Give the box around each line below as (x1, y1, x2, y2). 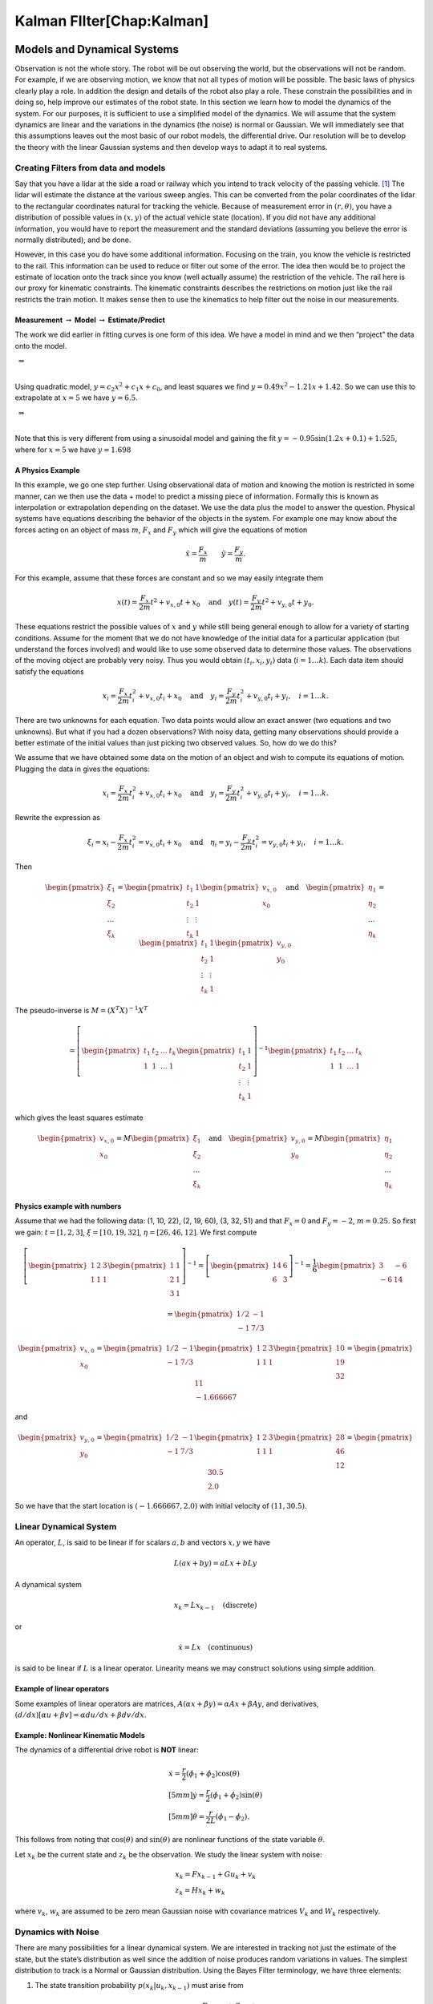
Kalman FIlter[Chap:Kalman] (14, 12, 208, 30)
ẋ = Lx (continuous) (178, 1642, 253, 1651)
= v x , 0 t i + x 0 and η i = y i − (137, 838, 240, 849)
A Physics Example (14, 465, 80, 475)
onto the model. (14, 341, 67, 350)
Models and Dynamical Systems (14, 42, 180, 56)
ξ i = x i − (87, 838, 116, 849)
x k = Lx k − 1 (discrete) (173, 1601, 257, 1611)
